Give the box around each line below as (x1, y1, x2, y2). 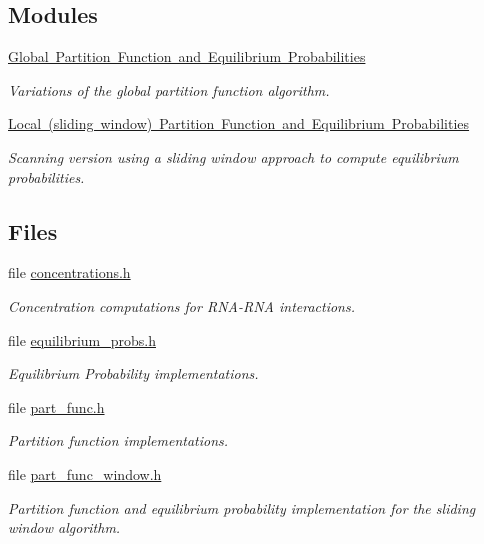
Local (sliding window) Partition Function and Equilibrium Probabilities (8, 113, 470, 134)
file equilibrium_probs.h (8, 329, 156, 350)
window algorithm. (8, 517, 121, 538)
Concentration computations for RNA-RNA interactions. (8, 295, 356, 316)
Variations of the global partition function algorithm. (8, 79, 330, 100)
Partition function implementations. (8, 430, 229, 451)
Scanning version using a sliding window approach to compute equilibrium (8, 146, 459, 167)
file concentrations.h (8, 262, 131, 283)
